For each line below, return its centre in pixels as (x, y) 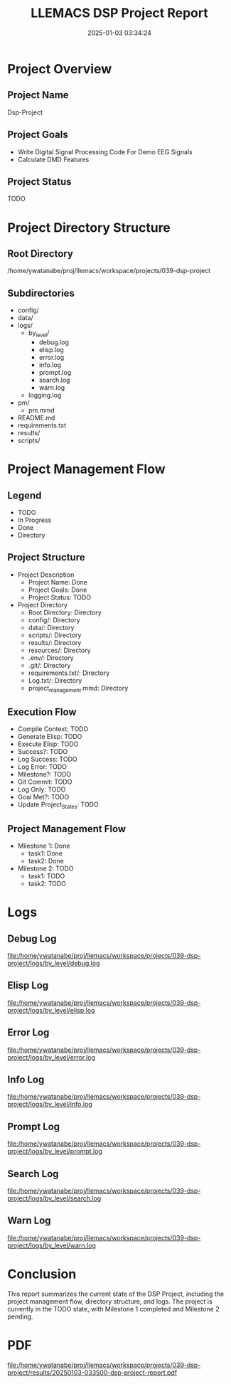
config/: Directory (54, 619)
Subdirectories (41, 293)
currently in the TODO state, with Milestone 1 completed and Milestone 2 (113, 1309)
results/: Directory (55, 642)
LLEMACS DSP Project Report (119, 13)
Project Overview (60, 69)
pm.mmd (41, 410)
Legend (25, 495)
